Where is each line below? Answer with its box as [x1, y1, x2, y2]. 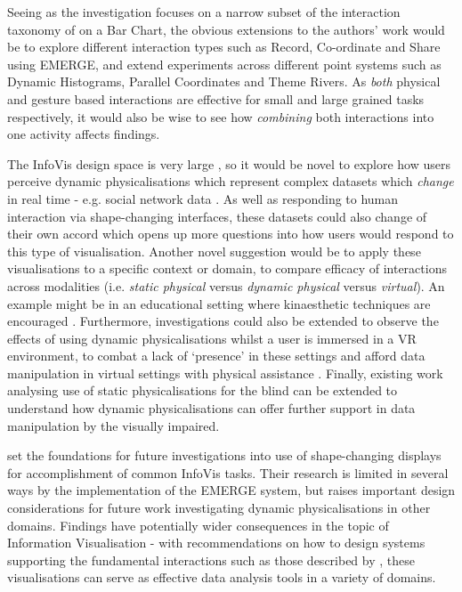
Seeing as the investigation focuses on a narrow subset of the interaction [7, 3, 401, 20]
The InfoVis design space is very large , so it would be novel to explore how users [7, 154, 451, 173]
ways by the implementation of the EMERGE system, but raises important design [7, 481, 456, 499]
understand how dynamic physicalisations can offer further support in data [7, 399, 416, 418]
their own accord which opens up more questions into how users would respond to [7, 224, 454, 243]
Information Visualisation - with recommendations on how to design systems [7, 533, 426, 552]
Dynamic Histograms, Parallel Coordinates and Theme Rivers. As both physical [7, 72, 441, 91]
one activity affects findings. [7, 125, 160, 143]
